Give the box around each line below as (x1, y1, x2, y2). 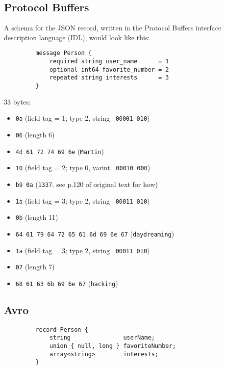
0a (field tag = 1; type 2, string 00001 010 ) (15, 113, 150, 123)
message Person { (35, 50, 92, 57)
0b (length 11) (15, 212, 58, 222)
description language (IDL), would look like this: (4, 32, 150, 42)
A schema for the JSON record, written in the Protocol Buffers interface (4, 23, 222, 33)
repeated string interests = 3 (50, 74, 169, 81)
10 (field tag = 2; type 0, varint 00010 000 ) (15, 162, 150, 173)
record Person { (35, 326, 88, 333)
